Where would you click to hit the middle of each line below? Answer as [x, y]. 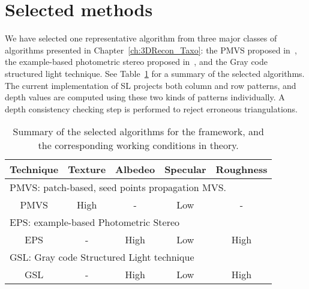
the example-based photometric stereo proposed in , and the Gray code [136, 62]
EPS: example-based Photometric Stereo [95, 222]
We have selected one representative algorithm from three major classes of [141, 38]
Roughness [241, 169]
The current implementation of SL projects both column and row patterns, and [151, 85]
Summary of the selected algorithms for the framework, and [138, 132]
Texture [87, 169]
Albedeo [135, 169]
